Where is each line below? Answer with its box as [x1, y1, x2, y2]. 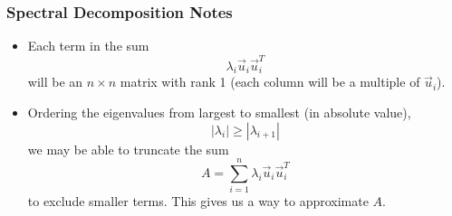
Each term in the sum [27, 36, 149, 55]
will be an [27, 72, 83, 91]
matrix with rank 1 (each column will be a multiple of [120, 72, 420, 91]
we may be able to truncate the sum [27, 139, 229, 158]
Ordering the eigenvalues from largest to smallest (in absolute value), [27, 102, 411, 121]
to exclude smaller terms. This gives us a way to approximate [27, 192, 369, 211]
